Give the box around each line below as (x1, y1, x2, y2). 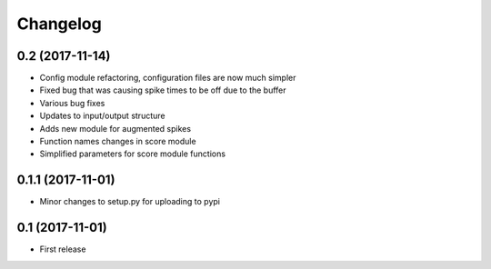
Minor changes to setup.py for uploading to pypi (39, 196, 220, 207)
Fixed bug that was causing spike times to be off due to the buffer (39, 85, 286, 95)
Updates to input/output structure (39, 110, 165, 122)
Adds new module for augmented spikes (39, 123, 191, 134)
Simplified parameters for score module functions (39, 148, 226, 159)
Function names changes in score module (39, 136, 196, 147)
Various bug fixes (39, 97, 105, 108)
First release (39, 244, 86, 254)
